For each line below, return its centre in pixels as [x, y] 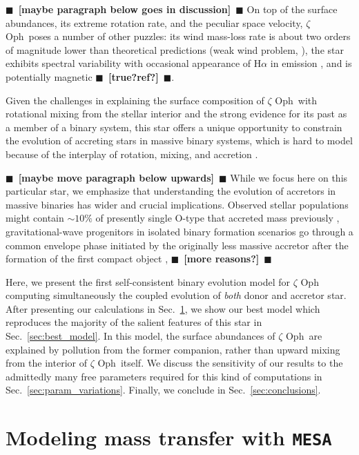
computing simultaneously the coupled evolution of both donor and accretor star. [176, 295]
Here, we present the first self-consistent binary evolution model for [148, 281]
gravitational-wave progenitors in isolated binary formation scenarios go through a [179, 231]
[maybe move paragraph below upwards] [116, 177]
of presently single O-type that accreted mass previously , [217, 218]
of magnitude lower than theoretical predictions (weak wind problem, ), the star [175, 49]
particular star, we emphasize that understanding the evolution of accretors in [171, 191]
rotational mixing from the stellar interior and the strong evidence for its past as [176, 114]
